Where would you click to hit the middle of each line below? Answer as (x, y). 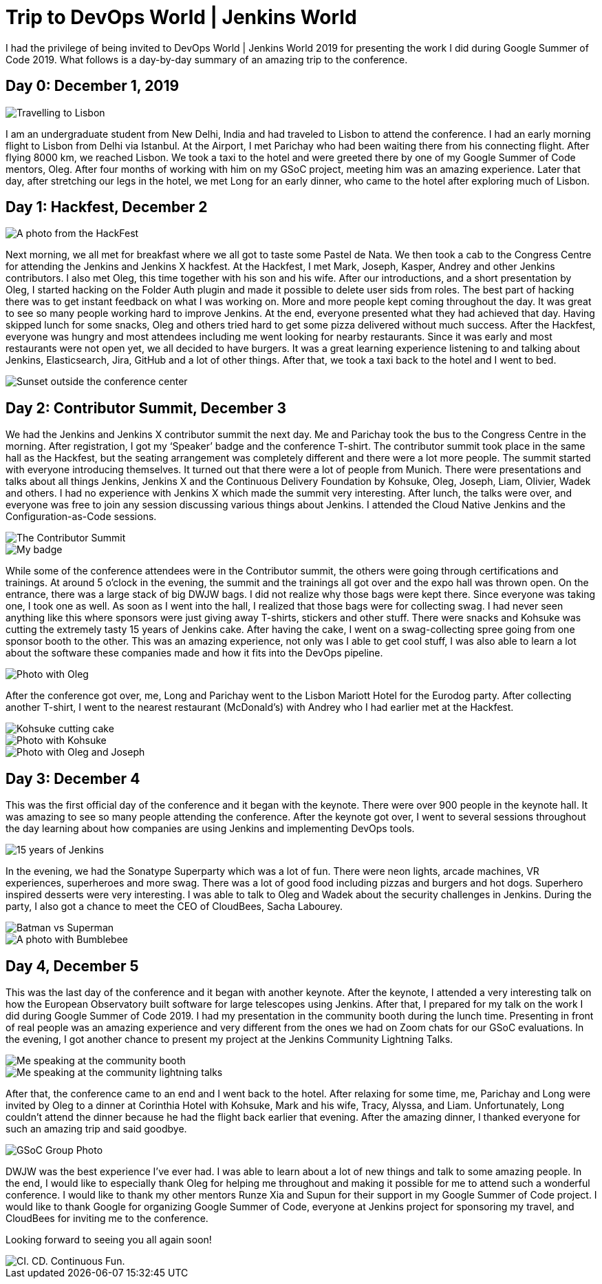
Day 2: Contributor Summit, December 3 (146, 408)
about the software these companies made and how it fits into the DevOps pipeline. (194, 653)
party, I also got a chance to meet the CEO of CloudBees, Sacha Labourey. (174, 907)
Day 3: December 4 (73, 778)
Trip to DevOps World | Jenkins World (181, 17)
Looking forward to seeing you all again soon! (109, 1239)
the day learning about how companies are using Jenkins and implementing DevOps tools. (210, 829)
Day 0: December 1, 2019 (93, 86)
